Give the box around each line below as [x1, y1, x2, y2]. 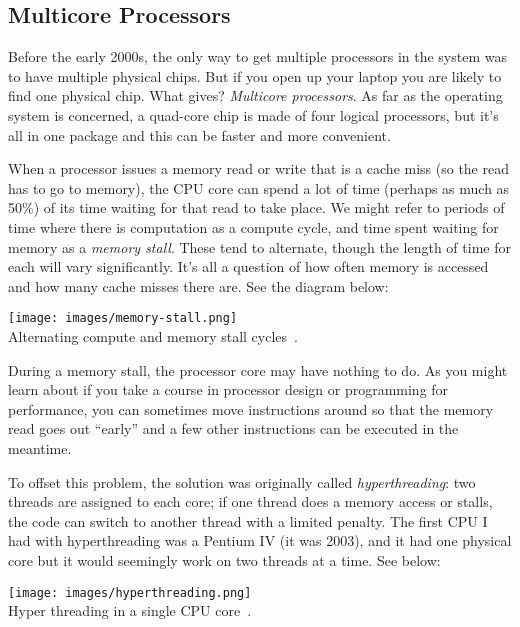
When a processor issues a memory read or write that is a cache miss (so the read [8, 158, 509, 179]
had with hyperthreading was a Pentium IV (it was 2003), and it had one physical [8, 530, 512, 551]
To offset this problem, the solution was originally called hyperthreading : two [8, 471, 476, 492]
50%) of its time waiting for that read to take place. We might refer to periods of [8, 197, 505, 218]
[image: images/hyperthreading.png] [8, 585, 252, 600]
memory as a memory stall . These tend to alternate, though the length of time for [8, 236, 511, 257]
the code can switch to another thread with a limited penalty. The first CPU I [8, 510, 488, 531]
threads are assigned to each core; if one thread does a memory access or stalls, [8, 491, 493, 512]
